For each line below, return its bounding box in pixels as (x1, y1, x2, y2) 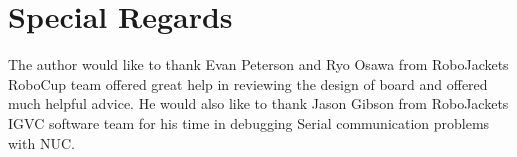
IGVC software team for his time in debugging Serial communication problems (8, 112, 490, 133)
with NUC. (8, 132, 75, 153)
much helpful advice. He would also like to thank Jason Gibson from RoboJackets (8, 93, 509, 114)
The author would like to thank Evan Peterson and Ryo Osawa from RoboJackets (8, 54, 509, 75)
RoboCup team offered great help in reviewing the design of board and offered (8, 73, 488, 94)
